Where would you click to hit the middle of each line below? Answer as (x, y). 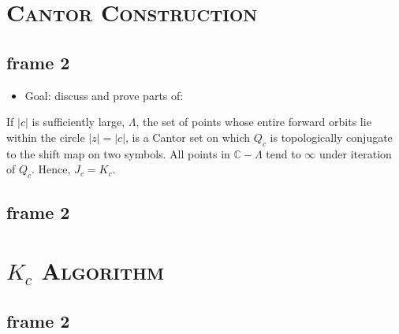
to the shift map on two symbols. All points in (118, 153)
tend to (283, 153)
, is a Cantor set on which (188, 137)
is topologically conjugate (331, 137)
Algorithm (103, 270)
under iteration (356, 153)
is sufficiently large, (78, 122)
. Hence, (51, 169)
